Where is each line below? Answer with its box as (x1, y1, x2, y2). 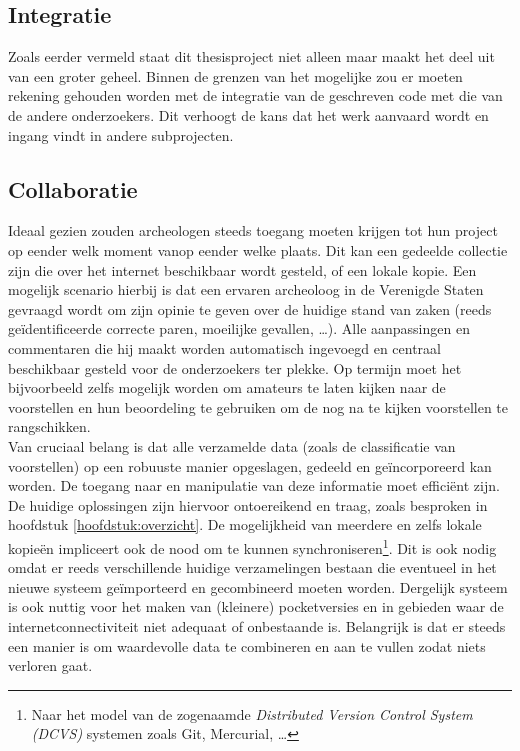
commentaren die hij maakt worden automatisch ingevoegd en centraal (8, 337, 442, 358)
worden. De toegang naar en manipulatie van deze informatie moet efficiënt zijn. (8, 475, 500, 496)
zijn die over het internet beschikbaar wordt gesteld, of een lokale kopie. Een (8, 259, 477, 280)
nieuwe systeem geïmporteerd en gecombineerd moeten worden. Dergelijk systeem (8, 576, 508, 597)
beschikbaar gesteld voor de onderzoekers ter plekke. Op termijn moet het (8, 357, 462, 378)
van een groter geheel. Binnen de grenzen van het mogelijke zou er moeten (8, 65, 463, 86)
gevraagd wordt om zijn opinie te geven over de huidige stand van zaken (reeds (8, 298, 492, 319)
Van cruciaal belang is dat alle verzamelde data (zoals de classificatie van (8, 435, 456, 456)
